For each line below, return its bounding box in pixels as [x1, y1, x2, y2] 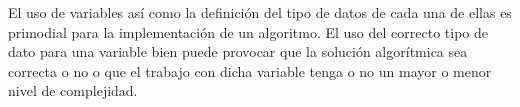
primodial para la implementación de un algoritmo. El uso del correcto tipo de [8, 21, 488, 42]
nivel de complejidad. [8, 80, 138, 101]
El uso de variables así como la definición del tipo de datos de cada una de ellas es [8, 2, 512, 22]
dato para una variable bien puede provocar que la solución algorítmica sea [8, 41, 468, 62]
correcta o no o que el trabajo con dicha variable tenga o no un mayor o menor [8, 60, 492, 81]
